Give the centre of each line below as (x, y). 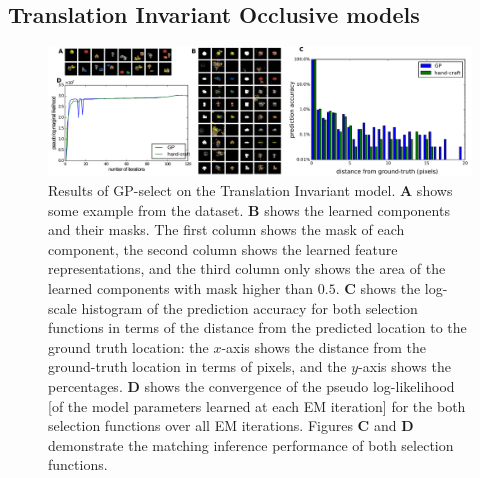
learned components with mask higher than (181, 287)
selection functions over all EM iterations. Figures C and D (231, 425)
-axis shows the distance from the (323, 346)
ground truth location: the (128, 346)
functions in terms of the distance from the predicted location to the (257, 327)
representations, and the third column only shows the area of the (247, 268)
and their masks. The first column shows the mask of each (226, 229)
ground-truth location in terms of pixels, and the (197, 366)
